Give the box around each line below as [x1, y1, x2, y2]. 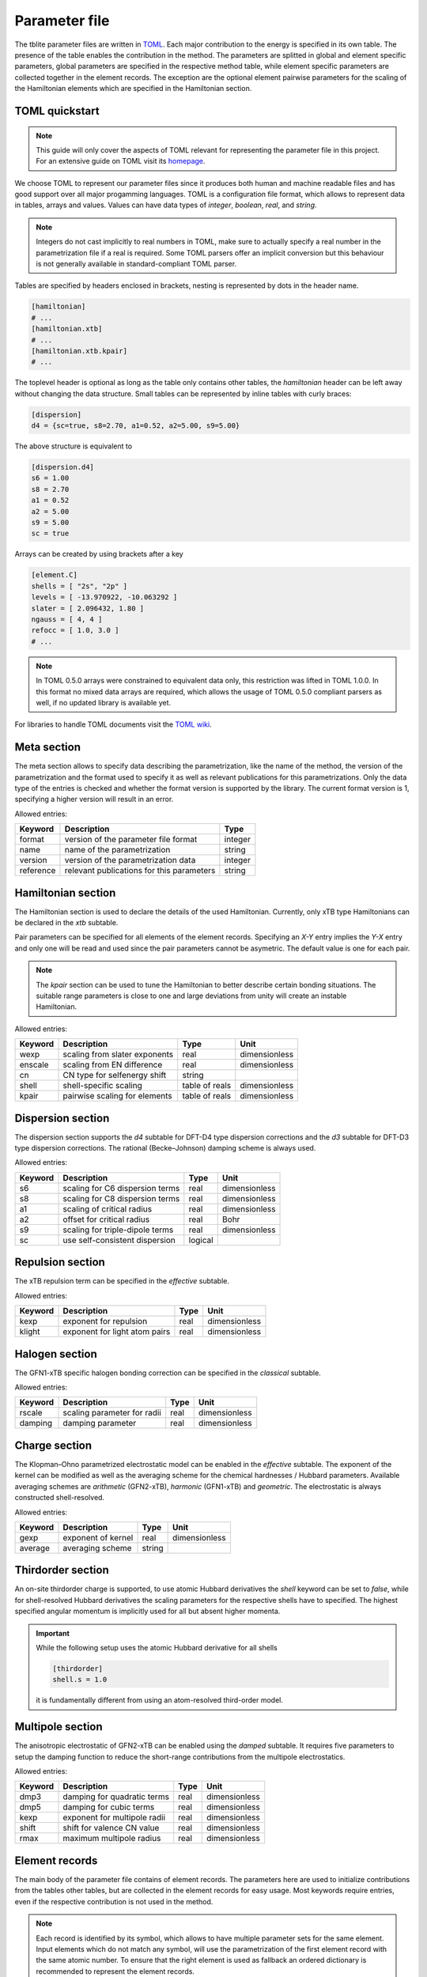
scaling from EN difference [62, 1060, 163, 1071]
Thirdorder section [14, 1563, 110, 1577]
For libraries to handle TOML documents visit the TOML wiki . [14, 720, 213, 729]
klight [19, 1326, 40, 1337]
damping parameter [62, 1418, 137, 1429]
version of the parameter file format [64, 834, 198, 845]
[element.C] [31, 570, 78, 580]
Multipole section [14, 1720, 103, 1733]
